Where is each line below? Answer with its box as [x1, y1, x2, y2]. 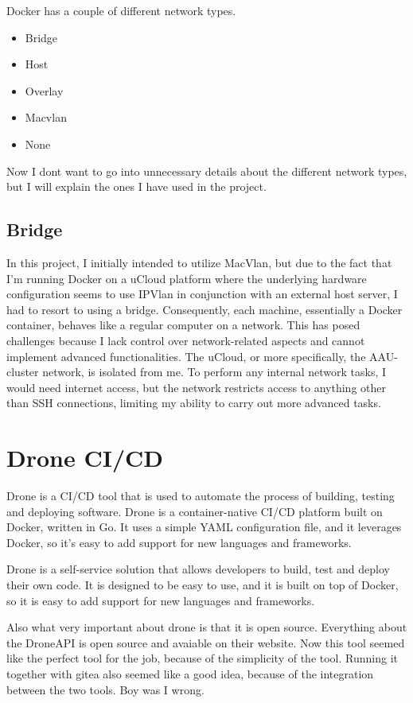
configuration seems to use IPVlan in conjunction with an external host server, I [6, 285, 398, 302]
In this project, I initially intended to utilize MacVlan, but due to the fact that [6, 254, 392, 270]
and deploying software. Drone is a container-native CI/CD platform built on [6, 503, 383, 519]
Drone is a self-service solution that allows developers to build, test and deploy [6, 561, 390, 577]
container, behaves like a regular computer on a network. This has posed [6, 317, 360, 333]
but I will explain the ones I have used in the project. [6, 178, 267, 195]
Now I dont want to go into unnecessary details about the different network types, [6, 162, 407, 179]
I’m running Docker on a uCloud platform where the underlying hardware [6, 270, 367, 286]
